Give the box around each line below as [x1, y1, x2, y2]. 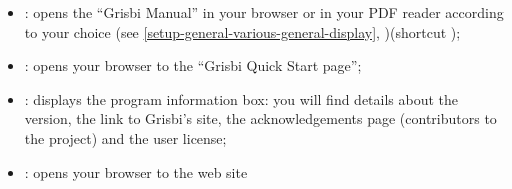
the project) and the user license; [24, 127, 227, 148]
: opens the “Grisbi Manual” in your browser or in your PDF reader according [24, 2, 504, 22]
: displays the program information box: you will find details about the [24, 88, 459, 109]
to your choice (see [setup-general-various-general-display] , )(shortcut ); [24, 21, 461, 42]
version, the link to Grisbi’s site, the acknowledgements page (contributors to [24, 108, 497, 129]
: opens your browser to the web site [24, 161, 248, 182]
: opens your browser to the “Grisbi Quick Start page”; [24, 55, 362, 76]
